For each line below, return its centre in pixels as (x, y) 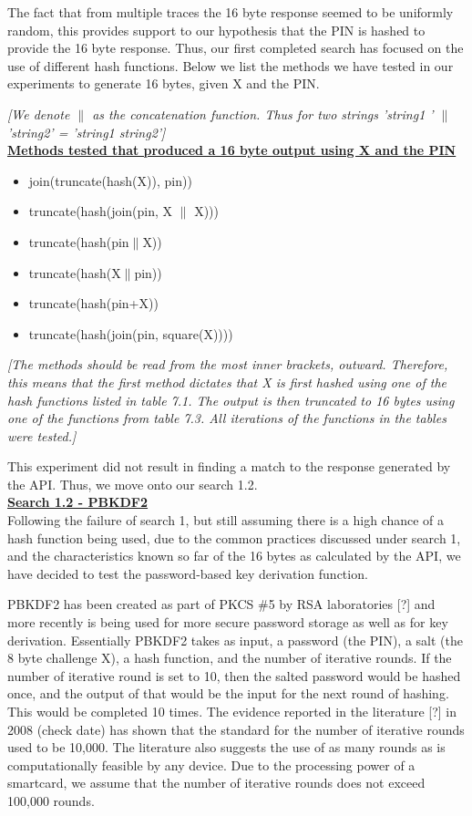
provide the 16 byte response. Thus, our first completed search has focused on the (236, 48)
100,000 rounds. (51, 800)
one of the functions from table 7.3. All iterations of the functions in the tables (227, 418)
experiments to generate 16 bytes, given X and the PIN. (164, 83)
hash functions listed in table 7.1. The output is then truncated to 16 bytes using (231, 400)
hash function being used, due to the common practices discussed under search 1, (234, 537)
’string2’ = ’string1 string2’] (87, 132)
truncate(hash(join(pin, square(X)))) (131, 333)
